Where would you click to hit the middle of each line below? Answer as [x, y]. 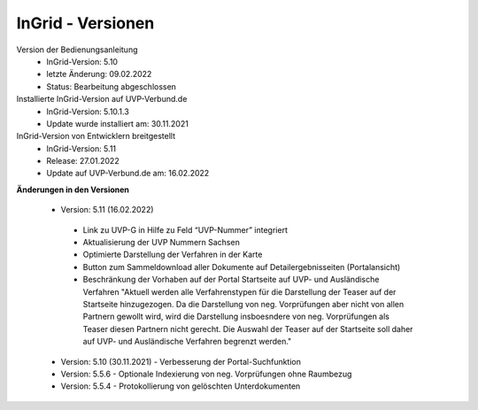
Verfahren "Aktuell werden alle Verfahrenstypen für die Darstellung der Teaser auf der [239, 291]
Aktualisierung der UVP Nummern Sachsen [162, 243]
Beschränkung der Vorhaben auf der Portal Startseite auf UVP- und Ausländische [231, 280]
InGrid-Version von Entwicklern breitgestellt [96, 136]
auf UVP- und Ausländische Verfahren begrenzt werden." [187, 342]
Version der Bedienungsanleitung [77, 50]
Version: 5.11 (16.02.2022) [107, 210]
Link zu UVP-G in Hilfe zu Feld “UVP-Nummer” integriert [185, 229]
